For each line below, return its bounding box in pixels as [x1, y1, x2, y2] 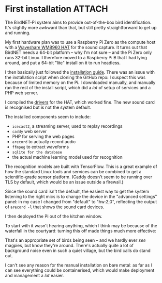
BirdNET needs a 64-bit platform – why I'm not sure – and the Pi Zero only [5, 50, 152, 55]
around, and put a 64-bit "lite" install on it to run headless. [5, 60, 121, 66]
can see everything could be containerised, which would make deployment [5, 267, 155, 273]
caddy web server [12, 128, 47, 134]
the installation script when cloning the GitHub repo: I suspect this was [5, 74, 146, 80]
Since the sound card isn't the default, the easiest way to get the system [5, 188, 149, 194]
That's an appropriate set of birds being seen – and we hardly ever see [5, 237, 146, 243]
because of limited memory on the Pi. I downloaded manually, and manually [5, 79, 156, 85]
